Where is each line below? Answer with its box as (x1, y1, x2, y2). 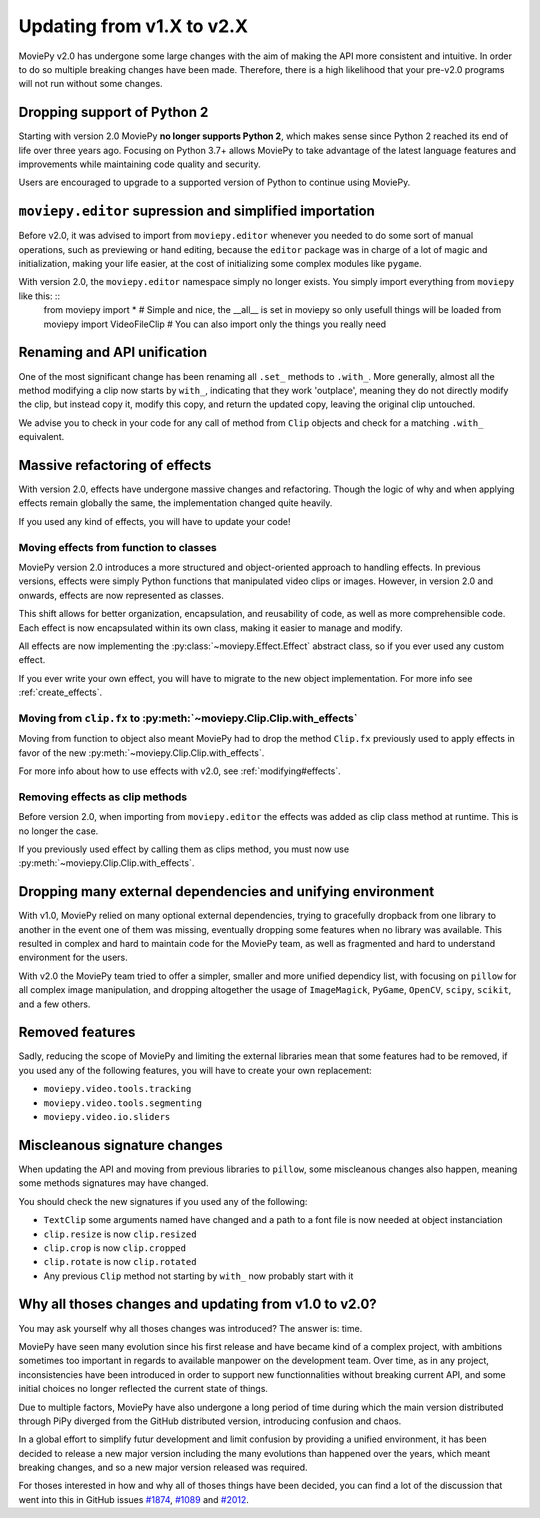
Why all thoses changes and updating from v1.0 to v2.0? (18, 1296, 377, 1313)
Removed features (18, 1024, 136, 1041)
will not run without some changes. (18, 78, 164, 90)
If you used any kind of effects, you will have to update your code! (18, 515, 291, 527)
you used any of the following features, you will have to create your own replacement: (18, 1064, 372, 1076)
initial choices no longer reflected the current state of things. (18, 1383, 269, 1395)
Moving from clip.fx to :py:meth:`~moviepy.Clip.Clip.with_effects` (18, 711, 358, 725)
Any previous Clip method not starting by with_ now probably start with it (43, 1270, 354, 1282)
